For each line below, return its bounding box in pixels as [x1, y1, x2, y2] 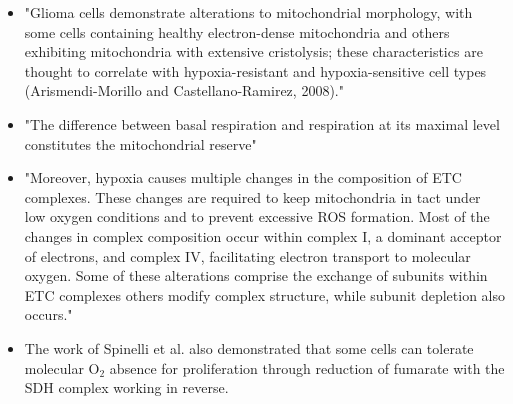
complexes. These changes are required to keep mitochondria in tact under [24, 186, 481, 207]
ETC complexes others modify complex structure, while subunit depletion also [24, 284, 505, 305]
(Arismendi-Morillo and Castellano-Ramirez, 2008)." [24, 80, 344, 101]
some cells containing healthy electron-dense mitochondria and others [24, 21, 450, 42]
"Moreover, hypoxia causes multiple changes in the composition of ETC [24, 167, 462, 188]
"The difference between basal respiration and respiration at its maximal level [24, 113, 500, 134]
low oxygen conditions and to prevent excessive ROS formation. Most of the [24, 206, 490, 227]
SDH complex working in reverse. [24, 377, 229, 398]
